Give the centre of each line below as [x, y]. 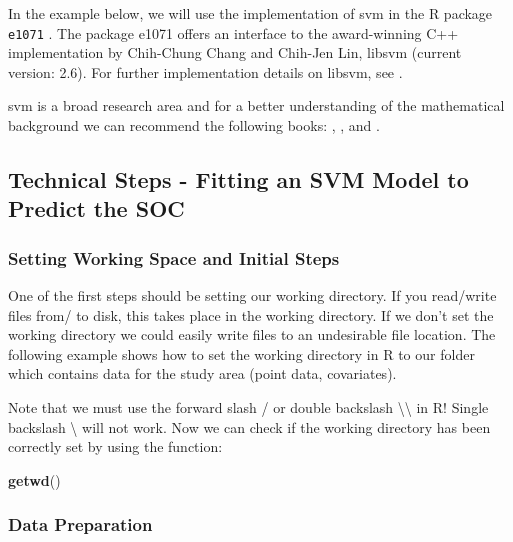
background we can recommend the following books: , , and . [194, 125]
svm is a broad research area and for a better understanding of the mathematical [256, 105]
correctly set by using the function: [115, 446]
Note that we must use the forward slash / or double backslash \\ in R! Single [248, 406]
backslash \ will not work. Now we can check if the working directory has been [249, 426]
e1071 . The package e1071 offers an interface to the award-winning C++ [233, 32]
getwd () [34, 479]
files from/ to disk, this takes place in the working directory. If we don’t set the [251, 314]
